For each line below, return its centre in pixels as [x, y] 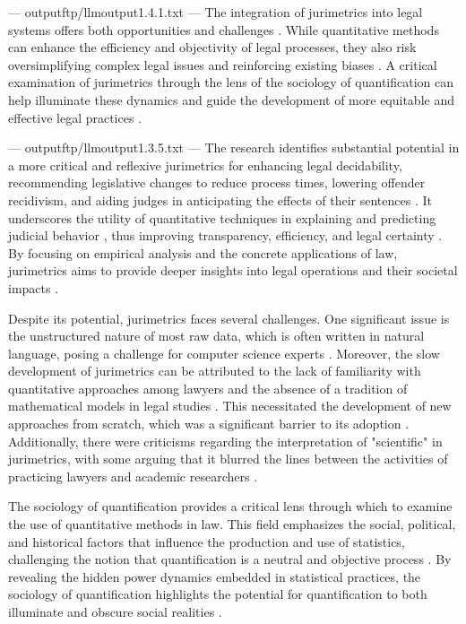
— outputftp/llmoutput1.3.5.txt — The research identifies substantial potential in [234, 147]
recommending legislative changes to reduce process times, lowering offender [217, 182]
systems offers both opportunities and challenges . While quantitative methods [224, 29]
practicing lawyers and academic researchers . [133, 476]
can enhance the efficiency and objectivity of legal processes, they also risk [212, 47]
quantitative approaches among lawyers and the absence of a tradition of [208, 388]
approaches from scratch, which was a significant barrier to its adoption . [209, 424]
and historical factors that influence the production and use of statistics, [207, 541]
